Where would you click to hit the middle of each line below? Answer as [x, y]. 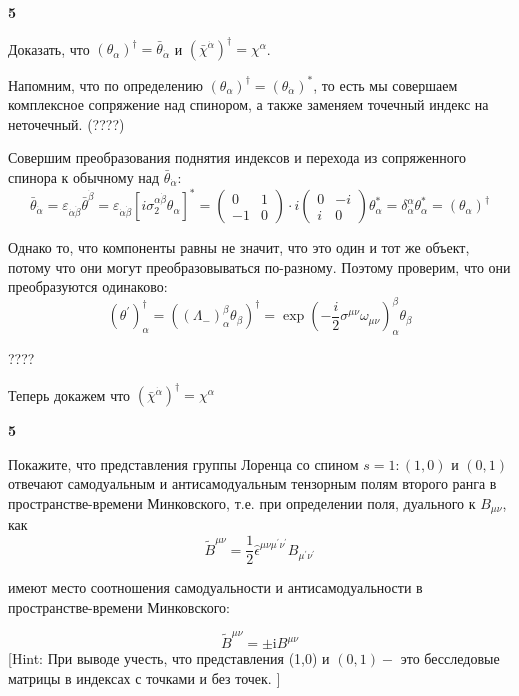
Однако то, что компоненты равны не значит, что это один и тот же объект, [239, 247]
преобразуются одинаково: [88, 286]
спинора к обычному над [84, 176]
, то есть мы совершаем [385, 84]
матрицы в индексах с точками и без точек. [140, 677]
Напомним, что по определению [105, 84]
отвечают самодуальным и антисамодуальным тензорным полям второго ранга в [252, 483]
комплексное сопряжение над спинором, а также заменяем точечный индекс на [248, 104]
